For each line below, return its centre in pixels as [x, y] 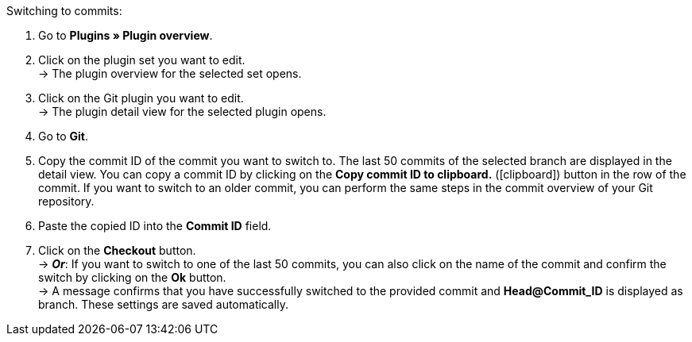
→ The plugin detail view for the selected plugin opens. [182, 111]
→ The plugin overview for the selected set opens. [170, 73]
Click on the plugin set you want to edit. [142, 60]
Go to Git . [64, 136]
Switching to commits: [64, 11]
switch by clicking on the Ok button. [132, 277]
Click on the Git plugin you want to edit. [141, 98]
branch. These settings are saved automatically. [163, 304]
